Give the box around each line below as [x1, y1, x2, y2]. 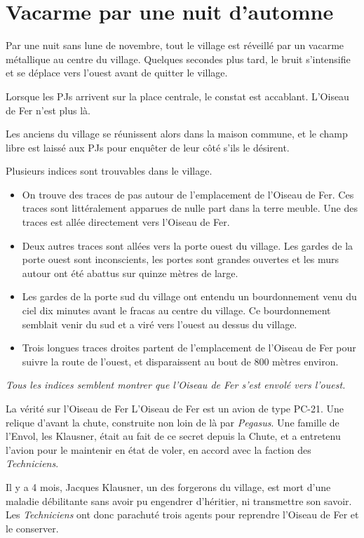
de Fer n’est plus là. [6, 102, 90, 117]
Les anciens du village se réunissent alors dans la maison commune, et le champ [6, 126, 348, 141]
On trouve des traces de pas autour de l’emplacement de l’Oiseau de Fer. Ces [22, 187, 354, 201]
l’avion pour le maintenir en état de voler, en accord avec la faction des [6, 442, 311, 457]
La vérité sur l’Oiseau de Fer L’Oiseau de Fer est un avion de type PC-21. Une [6, 401, 344, 415]
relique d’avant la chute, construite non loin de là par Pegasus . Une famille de [6, 415, 339, 429]
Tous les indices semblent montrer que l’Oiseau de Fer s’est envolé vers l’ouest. [6, 377, 346, 392]
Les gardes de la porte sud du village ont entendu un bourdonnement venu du [22, 289, 357, 304]
